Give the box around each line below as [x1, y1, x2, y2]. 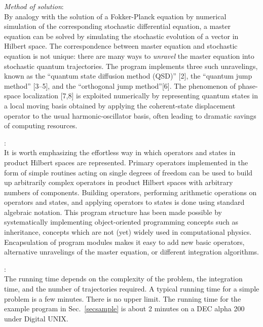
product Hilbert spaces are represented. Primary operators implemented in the [4, 157, 248, 167]
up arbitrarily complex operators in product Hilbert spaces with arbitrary [4, 177, 233, 188]
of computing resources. [4, 120, 78, 131]
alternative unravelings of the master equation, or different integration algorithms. [4, 246, 259, 257]
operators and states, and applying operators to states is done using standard [4, 197, 245, 207]
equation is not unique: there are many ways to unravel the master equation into [4, 50, 254, 61]
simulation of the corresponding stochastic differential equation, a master [4, 21, 231, 31]
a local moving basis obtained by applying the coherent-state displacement [4, 100, 236, 111]
